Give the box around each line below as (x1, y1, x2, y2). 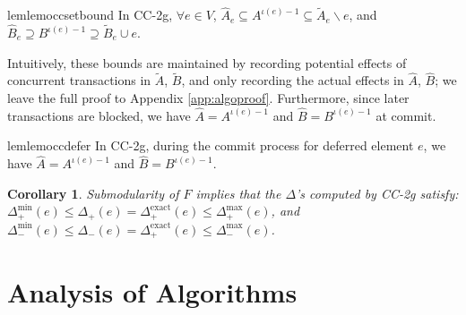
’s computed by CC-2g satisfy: (296, 183, 459, 202)
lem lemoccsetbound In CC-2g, (7, 5, 173, 24)
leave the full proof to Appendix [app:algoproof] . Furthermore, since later (7, 89, 410, 107)
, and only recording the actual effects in (181, 71, 404, 89)
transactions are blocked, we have (7, 106, 191, 124)
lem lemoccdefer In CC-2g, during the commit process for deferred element (7, 136, 414, 155)
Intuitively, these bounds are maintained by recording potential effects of (7, 53, 407, 72)
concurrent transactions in (7, 71, 151, 89)
